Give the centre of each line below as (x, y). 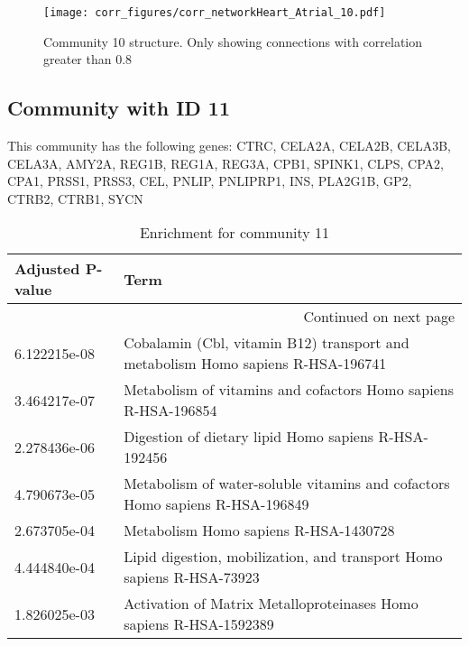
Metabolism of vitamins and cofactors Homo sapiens (289, 390)
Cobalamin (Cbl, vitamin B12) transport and (267, 343)
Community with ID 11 (119, 108)
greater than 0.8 (88, 59)
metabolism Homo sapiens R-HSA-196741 (255, 364)
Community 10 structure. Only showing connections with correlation (233, 41)
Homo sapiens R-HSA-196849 (216, 504)
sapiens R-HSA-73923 (192, 577)
